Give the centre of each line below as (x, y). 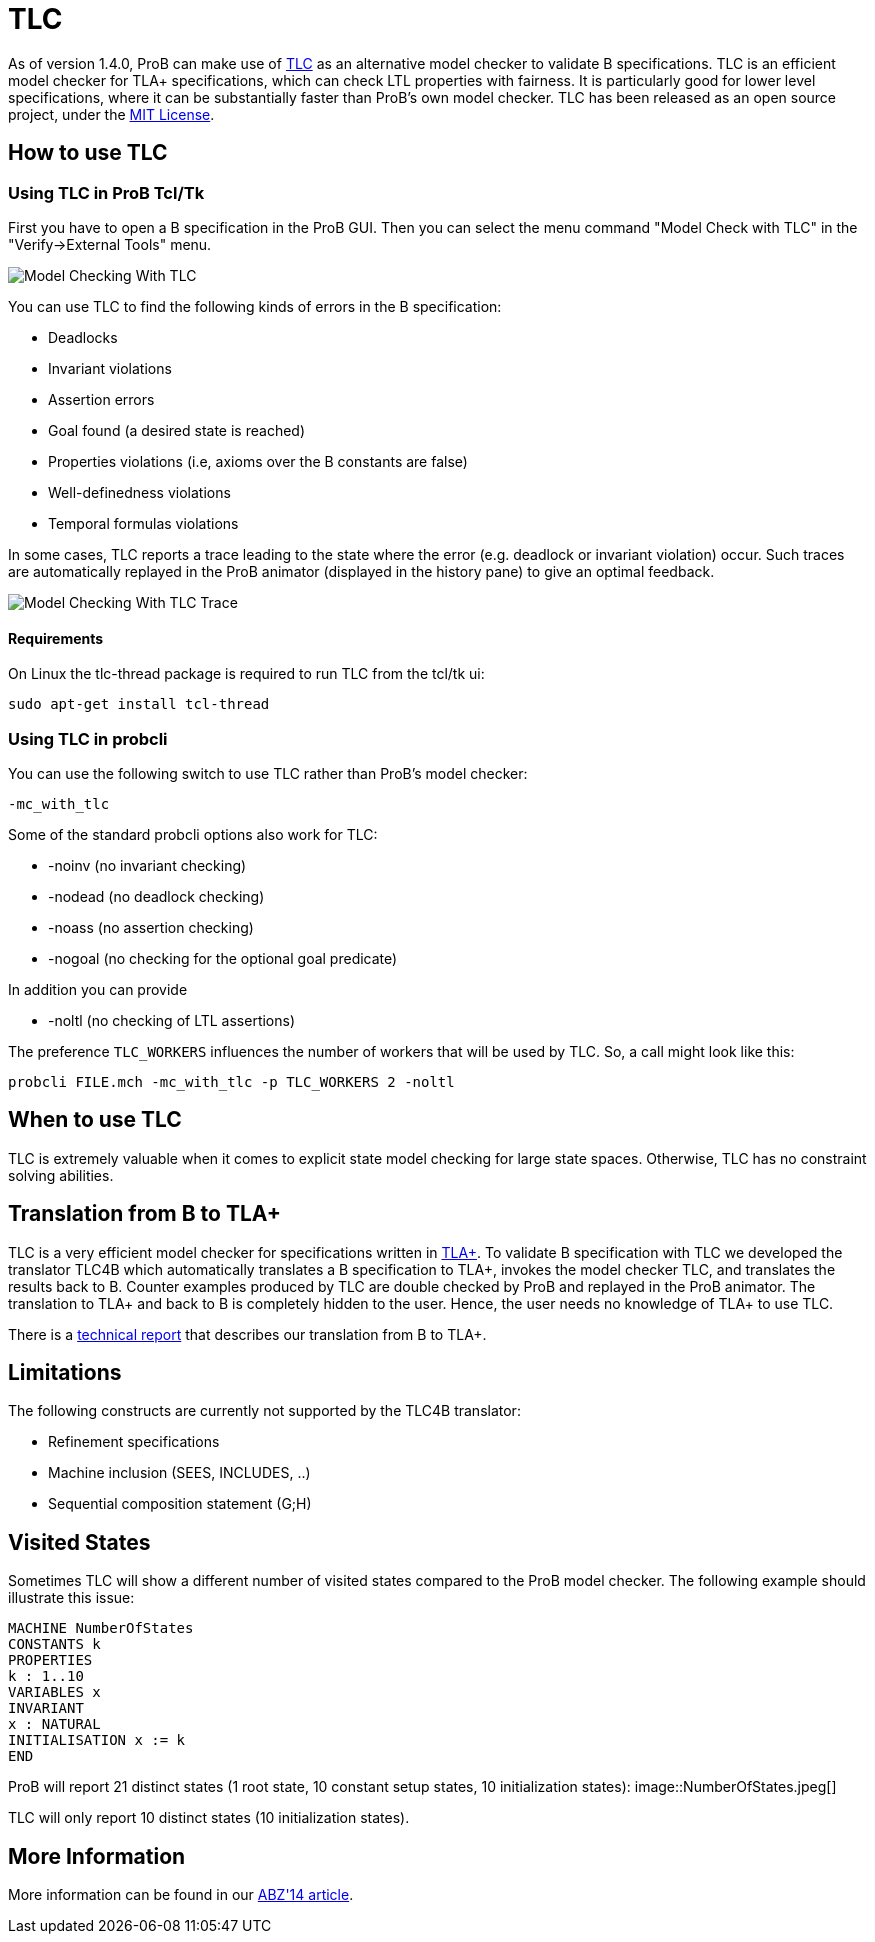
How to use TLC (88, 153)
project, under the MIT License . (111, 114)
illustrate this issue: (71, 1598)
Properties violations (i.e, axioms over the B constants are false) (258, 461)
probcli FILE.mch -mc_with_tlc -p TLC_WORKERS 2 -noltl (231, 1081)
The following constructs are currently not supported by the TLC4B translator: (264, 1411)
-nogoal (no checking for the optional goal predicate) (223, 958)
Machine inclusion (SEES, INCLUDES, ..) (179, 1473)
